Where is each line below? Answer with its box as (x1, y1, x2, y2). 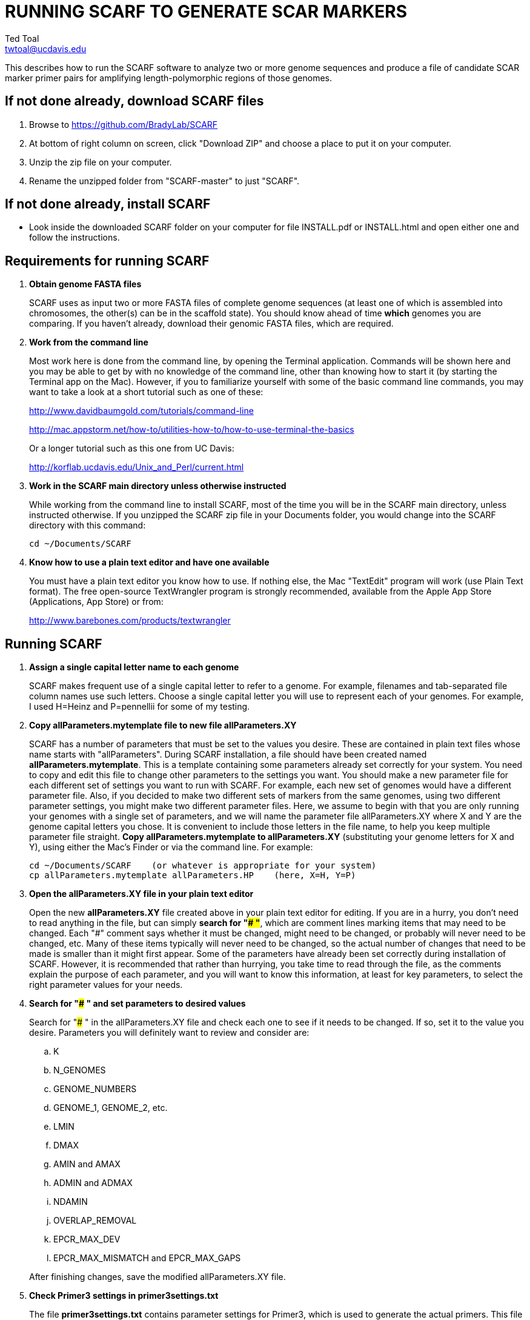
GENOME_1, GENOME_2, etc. (53, 1102, 168, 1113)
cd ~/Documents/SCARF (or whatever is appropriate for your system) (29, 861, 377, 871)
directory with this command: (29, 520, 146, 531)
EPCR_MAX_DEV (53, 1234, 121, 1245)
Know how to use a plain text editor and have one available (29, 557, 270, 568)
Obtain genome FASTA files (29, 279, 142, 290)
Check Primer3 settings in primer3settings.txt (29, 1290, 219, 1301)
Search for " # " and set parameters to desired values (29, 998, 246, 1009)
